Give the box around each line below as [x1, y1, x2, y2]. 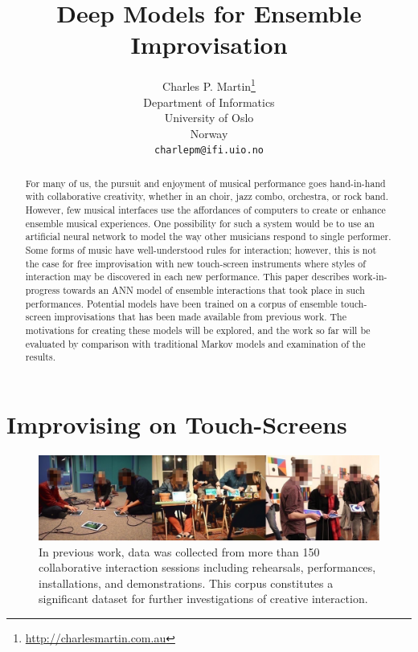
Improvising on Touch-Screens [6, 407, 347, 440]
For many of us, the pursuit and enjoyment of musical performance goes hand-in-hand [25, 176, 386, 189]
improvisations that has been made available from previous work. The [54, 310, 346, 324]
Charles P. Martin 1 [162, 75, 256, 94]
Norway [190, 124, 228, 141]
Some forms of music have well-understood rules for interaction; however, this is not [25, 243, 377, 257]
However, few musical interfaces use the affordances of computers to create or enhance [25, 203, 386, 217]
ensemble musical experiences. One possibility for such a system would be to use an [25, 216, 375, 230]
